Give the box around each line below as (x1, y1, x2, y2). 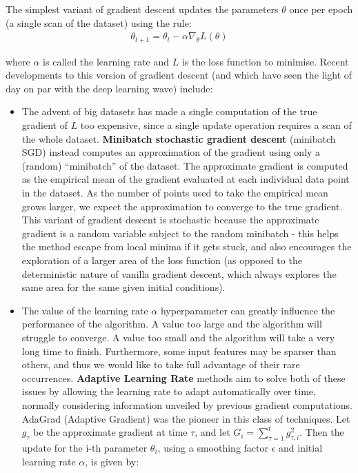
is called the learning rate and (43, 54, 170, 68)
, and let (195, 425, 230, 439)
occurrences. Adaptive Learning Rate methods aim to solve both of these (21, 370, 346, 385)
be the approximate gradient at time (33, 425, 188, 439)
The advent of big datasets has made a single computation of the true (21, 104, 317, 119)
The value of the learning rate (21, 303, 148, 317)
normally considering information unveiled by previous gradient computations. (21, 397, 353, 412)
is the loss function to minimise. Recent (181, 54, 349, 68)
